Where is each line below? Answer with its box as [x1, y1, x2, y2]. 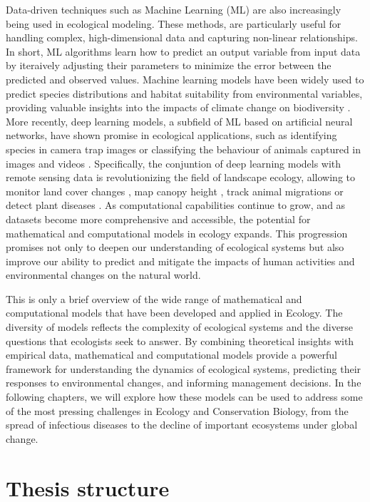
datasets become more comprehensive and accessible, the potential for [6, 211, 311, 226]
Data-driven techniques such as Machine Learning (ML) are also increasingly [6, 2, 341, 16]
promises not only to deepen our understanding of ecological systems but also [6, 240, 344, 255]
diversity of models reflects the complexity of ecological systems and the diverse [6, 319, 354, 334]
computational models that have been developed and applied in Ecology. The [6, 305, 343, 320]
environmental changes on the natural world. [6, 267, 201, 282]
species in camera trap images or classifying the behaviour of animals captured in [6, 141, 361, 156]
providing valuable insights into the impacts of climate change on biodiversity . [6, 100, 351, 115]
